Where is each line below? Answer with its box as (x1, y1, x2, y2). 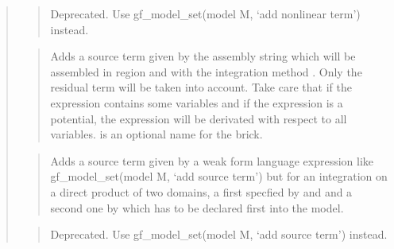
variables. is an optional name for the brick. (50, 126, 263, 142)
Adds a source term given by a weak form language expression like (50, 152, 374, 169)
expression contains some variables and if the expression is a (50, 94, 343, 111)
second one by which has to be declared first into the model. (50, 199, 344, 216)
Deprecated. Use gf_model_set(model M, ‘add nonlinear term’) (50, 6, 361, 21)
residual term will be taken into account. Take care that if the (50, 79, 352, 95)
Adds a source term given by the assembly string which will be (50, 48, 356, 64)
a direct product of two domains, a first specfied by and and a (50, 183, 353, 200)
